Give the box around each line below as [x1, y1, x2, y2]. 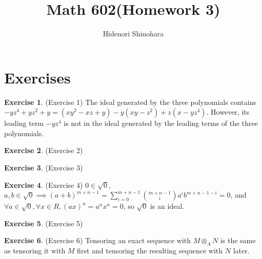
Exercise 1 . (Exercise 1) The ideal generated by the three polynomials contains [4, 96, 256, 107]
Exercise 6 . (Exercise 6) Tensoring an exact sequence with [4, 235, 191, 246]
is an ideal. [150, 201, 185, 211]
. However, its [206, 106, 250, 117]
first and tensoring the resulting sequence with [77, 245, 223, 256]
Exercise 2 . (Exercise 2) [4, 145, 83, 156]
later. [233, 245, 250, 256]
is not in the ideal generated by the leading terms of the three [64, 118, 258, 128]
